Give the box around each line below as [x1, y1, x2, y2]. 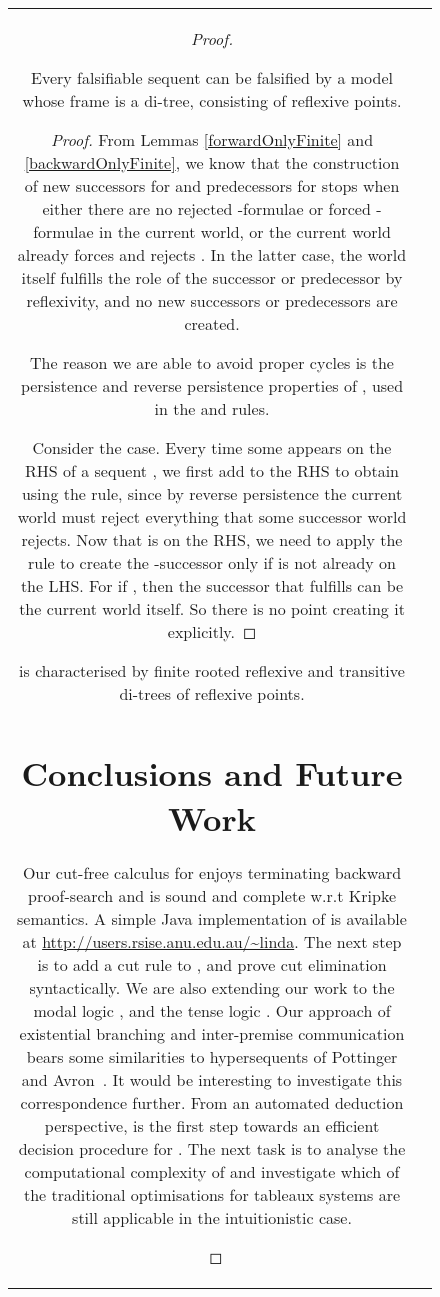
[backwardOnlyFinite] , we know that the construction [24, 151, 400, 174]
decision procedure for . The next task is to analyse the [18, 1137, 406, 1161]
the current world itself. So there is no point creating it [19, 597, 405, 620]
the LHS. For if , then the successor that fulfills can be [20, 574, 404, 597]
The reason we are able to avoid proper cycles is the [30, 351, 394, 374]
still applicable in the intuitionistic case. [72, 1206, 352, 1230]
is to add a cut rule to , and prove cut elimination [37, 953, 387, 977]
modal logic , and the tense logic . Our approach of [33, 999, 391, 1023]
